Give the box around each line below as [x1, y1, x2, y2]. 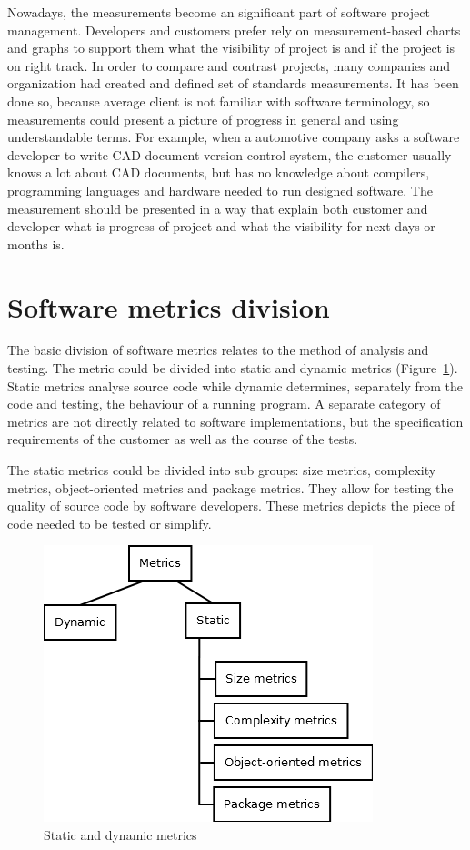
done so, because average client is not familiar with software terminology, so [7, 91, 430, 110]
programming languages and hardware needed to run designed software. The [7, 180, 433, 199]
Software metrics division [7, 288, 330, 325]
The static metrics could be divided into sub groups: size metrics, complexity [7, 460, 436, 479]
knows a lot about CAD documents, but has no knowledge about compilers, [7, 163, 430, 182]
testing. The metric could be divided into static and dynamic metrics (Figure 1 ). [7, 359, 458, 378]
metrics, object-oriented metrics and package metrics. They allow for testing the [7, 478, 454, 497]
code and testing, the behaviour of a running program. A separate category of [7, 394, 441, 413]
